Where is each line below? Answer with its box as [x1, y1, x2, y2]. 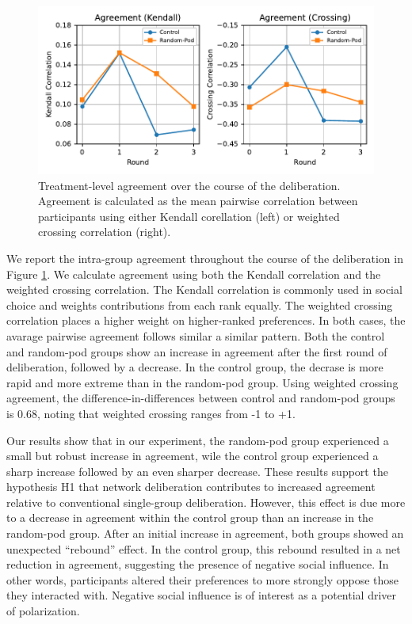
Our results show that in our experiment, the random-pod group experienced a [6, 432, 389, 448]
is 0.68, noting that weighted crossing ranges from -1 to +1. [6, 405, 296, 421]
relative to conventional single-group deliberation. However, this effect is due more [6, 493, 406, 510]
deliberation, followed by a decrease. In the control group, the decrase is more [6, 359, 383, 375]
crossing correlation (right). [38, 223, 171, 240]
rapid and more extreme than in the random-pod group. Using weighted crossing [6, 374, 399, 390]
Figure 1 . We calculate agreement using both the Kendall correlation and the [6, 265, 381, 282]
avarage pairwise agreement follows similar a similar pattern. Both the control [6, 327, 385, 344]
